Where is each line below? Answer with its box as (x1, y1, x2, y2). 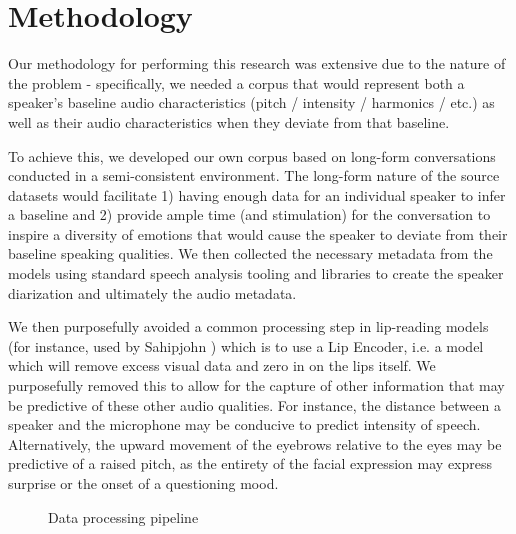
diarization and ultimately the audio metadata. (8, 282, 297, 303)
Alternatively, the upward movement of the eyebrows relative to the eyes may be (8, 433, 502, 454)
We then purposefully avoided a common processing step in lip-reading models (8, 316, 489, 337)
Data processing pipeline (48, 506, 199, 527)
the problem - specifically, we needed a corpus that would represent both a (8, 72, 465, 93)
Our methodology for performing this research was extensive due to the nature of (8, 53, 506, 74)
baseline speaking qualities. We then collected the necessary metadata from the (8, 243, 493, 264)
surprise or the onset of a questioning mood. (8, 473, 279, 493)
